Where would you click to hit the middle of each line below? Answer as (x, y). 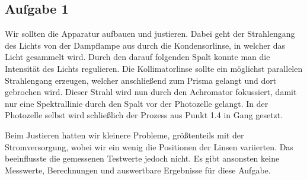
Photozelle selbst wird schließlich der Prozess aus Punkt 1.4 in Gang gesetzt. (144, 115)
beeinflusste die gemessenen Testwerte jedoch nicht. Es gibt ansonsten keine (142, 158)
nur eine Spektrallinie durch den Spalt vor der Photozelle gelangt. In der (137, 103)
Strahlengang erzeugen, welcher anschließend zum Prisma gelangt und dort (141, 80)
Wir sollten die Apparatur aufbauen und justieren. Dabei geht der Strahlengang (150, 34)
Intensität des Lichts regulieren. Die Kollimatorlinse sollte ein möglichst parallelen (154, 68)
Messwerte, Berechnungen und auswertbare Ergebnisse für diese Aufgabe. (138, 170)
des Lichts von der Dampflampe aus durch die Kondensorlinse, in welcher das (145, 45)
